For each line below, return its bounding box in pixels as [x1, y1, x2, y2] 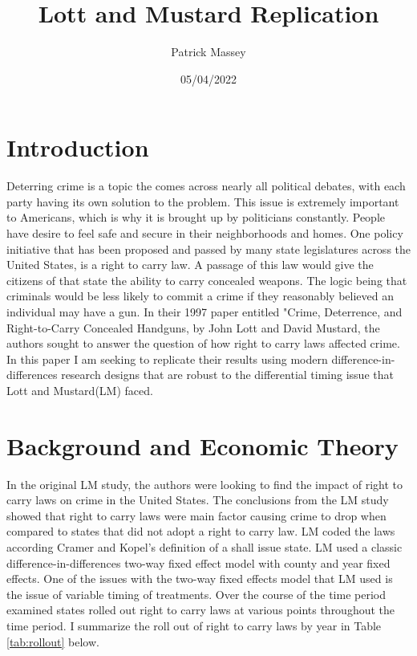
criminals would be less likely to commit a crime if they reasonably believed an [6, 287, 394, 304]
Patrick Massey [171, 43, 246, 60]
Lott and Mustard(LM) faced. [6, 381, 153, 398]
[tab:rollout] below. [6, 633, 99, 650]
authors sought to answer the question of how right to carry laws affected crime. [6, 335, 400, 352]
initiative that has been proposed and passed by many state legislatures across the [6, 240, 411, 257]
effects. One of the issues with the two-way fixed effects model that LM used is [6, 570, 393, 587]
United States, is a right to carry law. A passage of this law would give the [6, 256, 374, 273]
